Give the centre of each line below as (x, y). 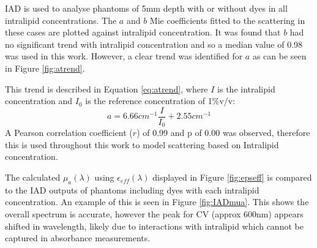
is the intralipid (246, 88)
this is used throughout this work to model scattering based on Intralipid (142, 144)
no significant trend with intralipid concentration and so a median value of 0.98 (154, 44)
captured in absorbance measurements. (78, 238)
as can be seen (279, 56)
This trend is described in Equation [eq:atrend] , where (106, 88)
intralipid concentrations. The (61, 20)
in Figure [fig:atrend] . (45, 68)
